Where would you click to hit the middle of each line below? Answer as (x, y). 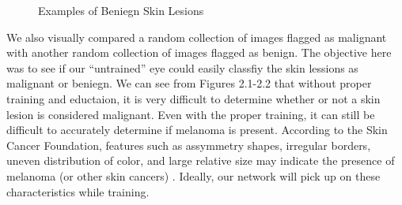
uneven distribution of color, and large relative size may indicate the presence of (201, 160)
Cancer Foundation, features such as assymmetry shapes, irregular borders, (189, 145)
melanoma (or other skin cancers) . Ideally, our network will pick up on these (193, 175)
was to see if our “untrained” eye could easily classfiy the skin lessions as (182, 67)
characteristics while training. (78, 191)
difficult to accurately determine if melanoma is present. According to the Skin (197, 130)
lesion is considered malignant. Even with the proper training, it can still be (191, 114)
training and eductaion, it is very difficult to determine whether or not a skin (193, 98)
